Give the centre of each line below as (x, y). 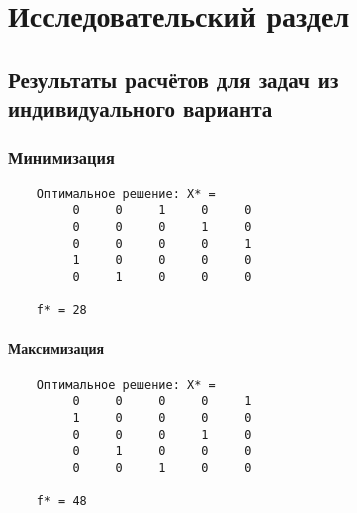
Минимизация (61, 157)
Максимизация (56, 347)
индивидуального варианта (140, 108)
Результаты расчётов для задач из (173, 78)
